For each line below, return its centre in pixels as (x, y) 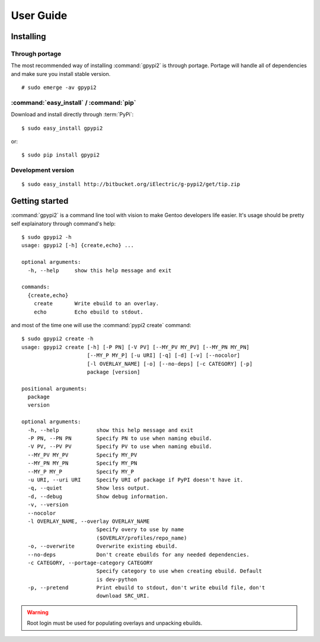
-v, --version (48, 505)
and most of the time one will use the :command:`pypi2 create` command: (101, 325)
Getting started (40, 201)
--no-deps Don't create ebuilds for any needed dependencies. (139, 555)
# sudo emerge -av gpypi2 (59, 88)
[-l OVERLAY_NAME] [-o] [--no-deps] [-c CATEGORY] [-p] (170, 364)
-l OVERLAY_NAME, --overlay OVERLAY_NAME (89, 521)
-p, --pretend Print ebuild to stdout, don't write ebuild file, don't (146, 588)
